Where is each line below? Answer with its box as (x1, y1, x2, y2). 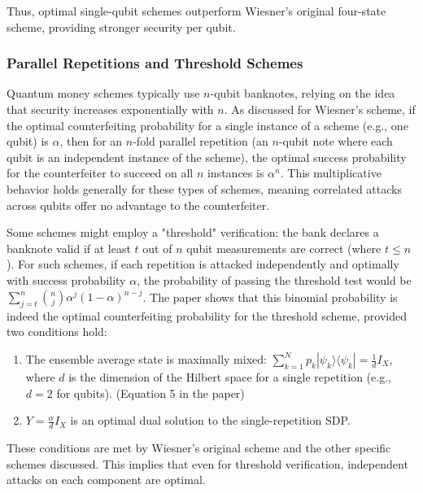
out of (142, 239, 172, 256)
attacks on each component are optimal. (7, 471, 206, 488)
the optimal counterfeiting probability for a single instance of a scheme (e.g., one (7, 116, 408, 133)
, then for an (59, 133, 123, 150)
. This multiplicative (280, 164, 382, 181)
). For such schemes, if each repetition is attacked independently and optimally (7, 255, 399, 273)
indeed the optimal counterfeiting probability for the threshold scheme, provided (7, 307, 407, 324)
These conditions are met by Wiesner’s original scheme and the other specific (7, 439, 391, 456)
